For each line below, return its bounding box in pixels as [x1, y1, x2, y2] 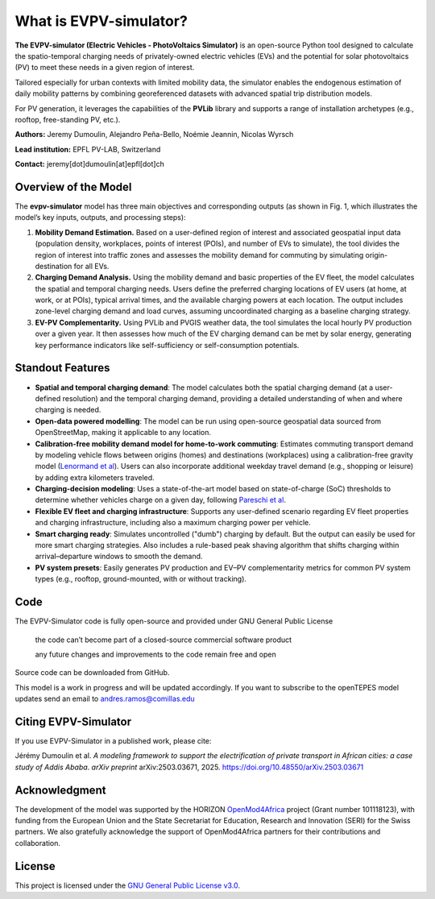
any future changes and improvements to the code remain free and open [35, 649, 277, 659]
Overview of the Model [14, 180, 132, 193]
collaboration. [14, 838, 60, 847]
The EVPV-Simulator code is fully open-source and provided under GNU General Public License [14, 616, 333, 626]
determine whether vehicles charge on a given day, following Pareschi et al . [35, 495, 286, 505]
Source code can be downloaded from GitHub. [14, 668, 170, 677]
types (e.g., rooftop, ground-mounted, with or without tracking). [35, 574, 247, 584]
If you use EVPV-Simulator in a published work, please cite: [14, 735, 212, 745]
